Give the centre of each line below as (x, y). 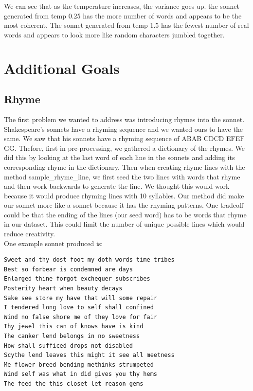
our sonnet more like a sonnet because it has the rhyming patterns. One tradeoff (124, 205)
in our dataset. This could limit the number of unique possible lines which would (124, 224)
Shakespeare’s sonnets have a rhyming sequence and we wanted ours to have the (123, 129)
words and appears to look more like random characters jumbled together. (114, 34)
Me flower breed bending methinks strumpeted (79, 364)
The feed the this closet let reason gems (74, 383)
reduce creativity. (30, 234)
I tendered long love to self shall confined (79, 308)
